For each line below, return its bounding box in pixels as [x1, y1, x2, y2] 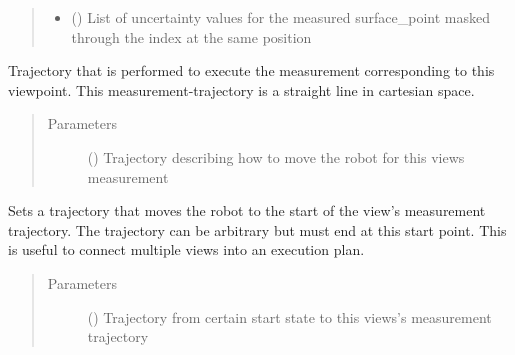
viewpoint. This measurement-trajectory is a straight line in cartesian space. [8, 79, 475, 100]
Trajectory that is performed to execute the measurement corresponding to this [8, 60, 495, 81]
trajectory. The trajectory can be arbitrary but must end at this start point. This [8, 219, 507, 240]
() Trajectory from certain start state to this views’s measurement [87, 306, 492, 327]
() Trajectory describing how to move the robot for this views [87, 146, 465, 167]
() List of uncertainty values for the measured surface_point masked [71, 7, 490, 27]
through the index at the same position [71, 26, 312, 47]
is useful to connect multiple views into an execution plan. [8, 239, 365, 260]
